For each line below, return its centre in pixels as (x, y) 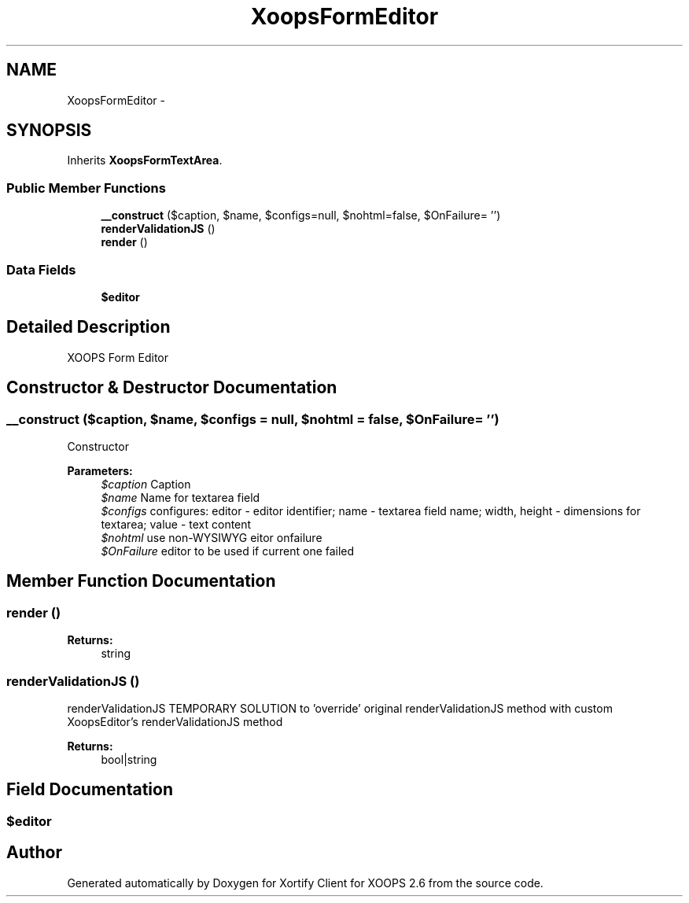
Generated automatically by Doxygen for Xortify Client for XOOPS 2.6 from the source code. (305, 883)
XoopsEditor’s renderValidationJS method (175, 721)
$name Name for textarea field (181, 498)
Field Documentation (90, 790)
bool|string (129, 759)
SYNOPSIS (49, 131)
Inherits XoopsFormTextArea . (145, 160)
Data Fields (41, 269)
